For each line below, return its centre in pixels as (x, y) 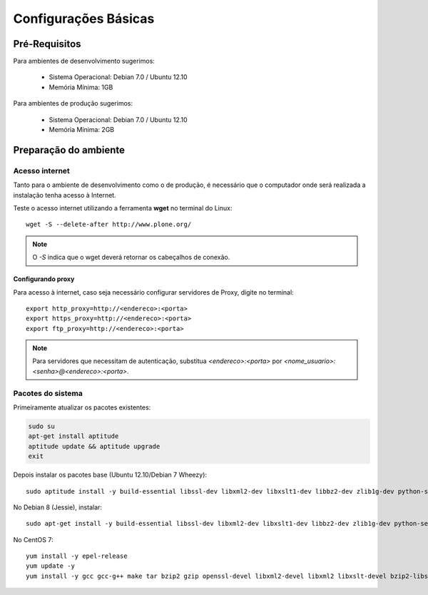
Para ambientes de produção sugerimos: (73, 103)
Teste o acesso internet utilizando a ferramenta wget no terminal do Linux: (123, 208)
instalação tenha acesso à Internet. (65, 195)
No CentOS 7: (33, 539)
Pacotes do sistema (48, 393)
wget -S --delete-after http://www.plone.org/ (109, 224)
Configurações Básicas (84, 19)
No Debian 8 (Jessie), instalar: (58, 507)
